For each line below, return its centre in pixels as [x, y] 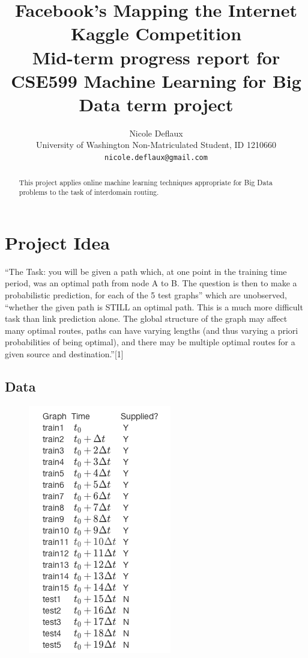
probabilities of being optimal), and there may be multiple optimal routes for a [150, 342]
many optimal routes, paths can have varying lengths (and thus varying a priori [152, 330]
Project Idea [57, 242]
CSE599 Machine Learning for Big [156, 80]
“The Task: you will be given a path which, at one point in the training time [146, 271]
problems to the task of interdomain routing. [89, 192]
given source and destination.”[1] [64, 353]
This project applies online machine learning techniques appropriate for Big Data [146, 182]
